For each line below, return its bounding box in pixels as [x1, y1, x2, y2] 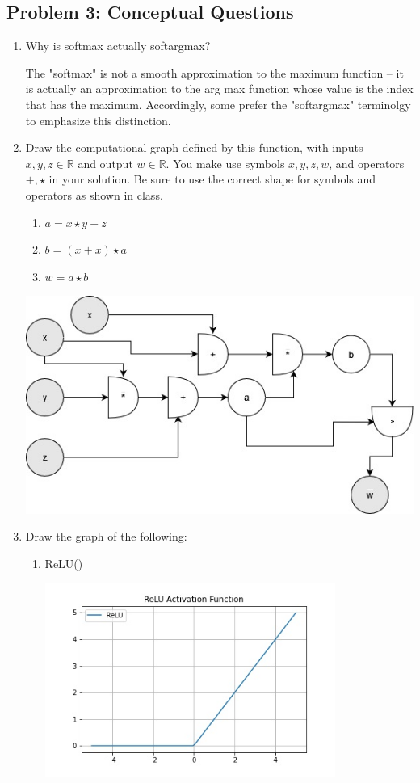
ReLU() [44, 554, 83, 571]
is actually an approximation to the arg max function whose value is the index [25, 80, 414, 97]
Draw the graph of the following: [25, 528, 187, 545]
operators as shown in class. [25, 186, 163, 203]
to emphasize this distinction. [25, 112, 171, 128]
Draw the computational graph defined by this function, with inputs [25, 139, 363, 156]
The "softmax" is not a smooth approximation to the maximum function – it [25, 64, 404, 81]
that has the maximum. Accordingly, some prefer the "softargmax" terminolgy [25, 95, 411, 112]
